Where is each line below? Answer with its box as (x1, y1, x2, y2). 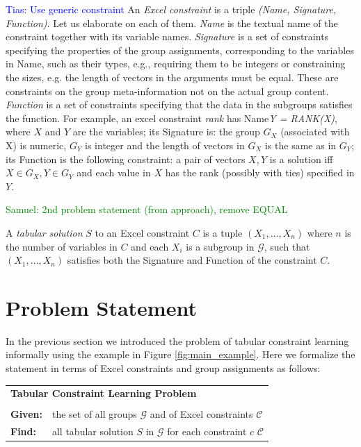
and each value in (77, 165, 151, 180)
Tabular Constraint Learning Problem (10, 386, 197, 400)
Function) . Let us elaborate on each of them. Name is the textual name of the (6, 15, 338, 30)
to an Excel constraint (95, 225, 190, 239)
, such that (264, 239, 310, 253)
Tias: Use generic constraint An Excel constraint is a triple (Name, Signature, (6, 2, 337, 16)
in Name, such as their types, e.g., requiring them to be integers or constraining (6, 56, 346, 71)
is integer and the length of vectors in (85, 137, 245, 152)
